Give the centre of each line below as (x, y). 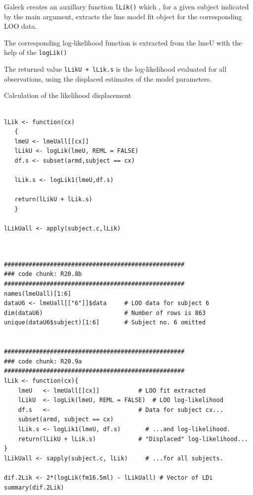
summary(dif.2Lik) (34, 487)
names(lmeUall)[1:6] (38, 293)
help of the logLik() (36, 52)
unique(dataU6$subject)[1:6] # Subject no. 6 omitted (105, 323)
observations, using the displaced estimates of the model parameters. (108, 78)
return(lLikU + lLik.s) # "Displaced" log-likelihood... (133, 439)
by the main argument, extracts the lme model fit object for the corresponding (123, 16)
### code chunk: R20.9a (43, 361)
